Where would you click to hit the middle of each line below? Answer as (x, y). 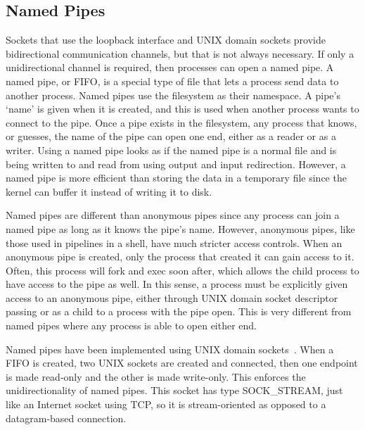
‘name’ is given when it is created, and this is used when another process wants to (182, 109)
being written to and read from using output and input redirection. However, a (176, 164)
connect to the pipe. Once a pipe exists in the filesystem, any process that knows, (181, 122)
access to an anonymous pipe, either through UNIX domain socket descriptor (172, 297)
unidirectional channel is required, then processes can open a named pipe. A (170, 67)
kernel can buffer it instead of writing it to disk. (109, 191)
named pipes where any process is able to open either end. (132, 325)
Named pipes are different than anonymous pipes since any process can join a (173, 215)
